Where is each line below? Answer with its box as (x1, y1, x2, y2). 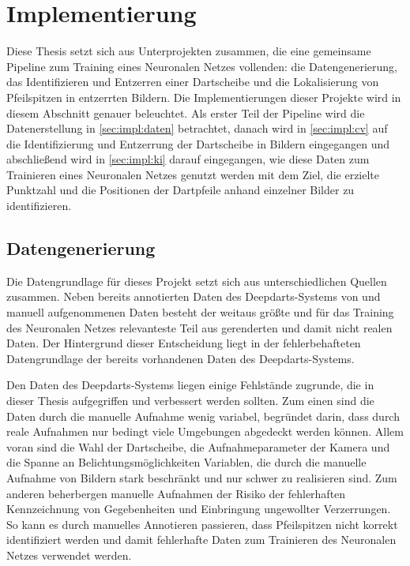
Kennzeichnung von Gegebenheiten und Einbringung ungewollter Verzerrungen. (6, 500, 391, 517)
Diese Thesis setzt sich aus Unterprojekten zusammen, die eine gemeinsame (6, 43, 371, 59)
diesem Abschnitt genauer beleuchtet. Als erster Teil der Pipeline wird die (6, 104, 365, 121)
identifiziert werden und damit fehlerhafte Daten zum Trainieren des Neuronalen (6, 531, 397, 548)
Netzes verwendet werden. (6, 546, 132, 563)
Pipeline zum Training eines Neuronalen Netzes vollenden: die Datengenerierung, (6, 58, 397, 74)
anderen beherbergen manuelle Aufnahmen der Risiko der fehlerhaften (6, 485, 346, 501)
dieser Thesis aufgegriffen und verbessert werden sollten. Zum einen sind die (6, 392, 374, 409)
